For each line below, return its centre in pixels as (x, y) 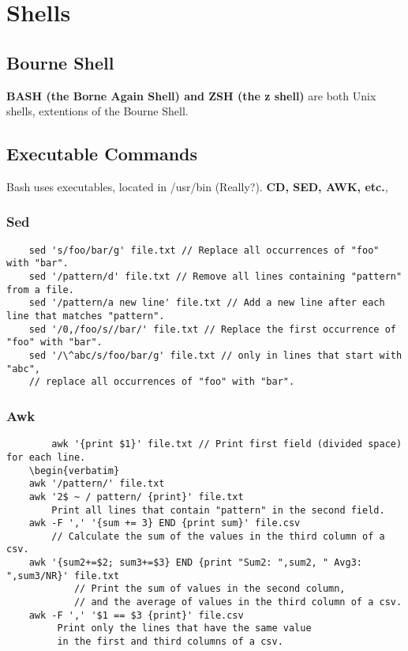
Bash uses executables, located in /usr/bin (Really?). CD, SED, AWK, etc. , (197, 186)
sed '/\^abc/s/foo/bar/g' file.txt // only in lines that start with (215, 356)
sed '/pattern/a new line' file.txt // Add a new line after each (207, 303)
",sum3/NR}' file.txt (63, 576)
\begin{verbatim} (74, 470)
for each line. (46, 457)
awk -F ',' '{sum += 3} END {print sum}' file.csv (165, 523)
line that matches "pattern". (86, 316)
